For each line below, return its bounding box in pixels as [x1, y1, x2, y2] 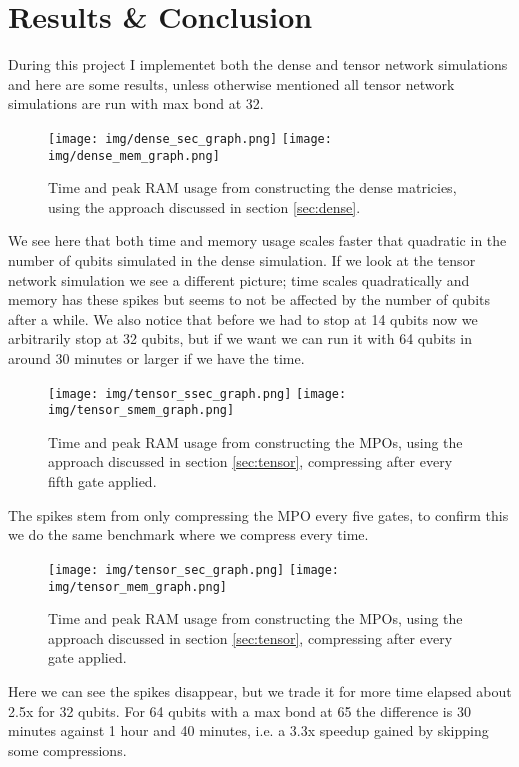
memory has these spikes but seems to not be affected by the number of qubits [8, 289, 490, 310]
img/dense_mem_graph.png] [48, 148, 220, 163]
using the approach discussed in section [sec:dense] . [48, 196, 361, 217]
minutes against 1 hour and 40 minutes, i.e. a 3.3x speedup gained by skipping [8, 720, 489, 741]
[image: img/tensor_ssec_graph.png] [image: [48, 386, 347, 401]
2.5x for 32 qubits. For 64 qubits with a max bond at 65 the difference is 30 [8, 700, 471, 721]
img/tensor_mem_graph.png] [48, 579, 227, 594]
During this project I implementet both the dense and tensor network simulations [8, 54, 508, 75]
